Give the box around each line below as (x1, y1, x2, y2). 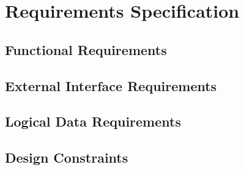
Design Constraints (5, 148, 128, 167)
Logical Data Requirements (5, 112, 181, 131)
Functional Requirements (5, 40, 167, 59)
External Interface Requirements (5, 76, 217, 95)
